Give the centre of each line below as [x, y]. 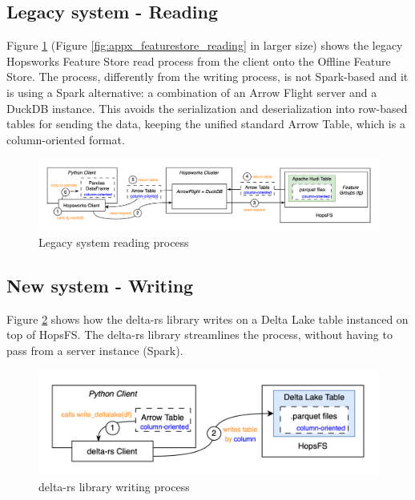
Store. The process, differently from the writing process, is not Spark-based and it [207, 77]
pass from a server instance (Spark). [95, 350]
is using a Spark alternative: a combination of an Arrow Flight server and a [192, 92]
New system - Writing [100, 285]
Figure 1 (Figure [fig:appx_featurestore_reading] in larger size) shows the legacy [205, 45]
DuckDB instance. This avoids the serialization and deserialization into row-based [207, 108]
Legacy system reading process [114, 242]
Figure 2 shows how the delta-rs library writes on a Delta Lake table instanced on [207, 319]
